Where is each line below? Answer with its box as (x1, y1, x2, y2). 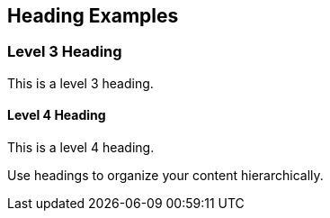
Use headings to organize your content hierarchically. (7, 168, 324, 184)
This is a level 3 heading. (7, 75, 154, 91)
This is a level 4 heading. (7, 140, 155, 156)
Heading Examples (7, 5, 179, 27)
